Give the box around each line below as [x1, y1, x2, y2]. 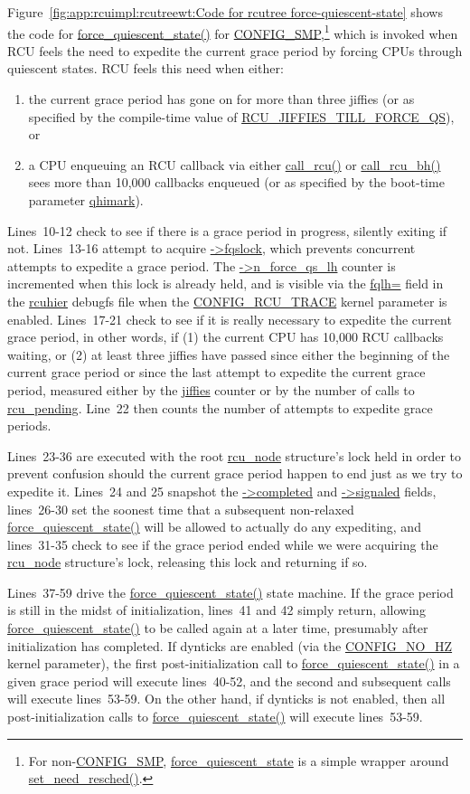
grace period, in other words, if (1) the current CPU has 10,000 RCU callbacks [7, 327, 444, 346]
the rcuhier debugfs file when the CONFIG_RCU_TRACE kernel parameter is [7, 291, 447, 310]
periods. [7, 416, 52, 435]
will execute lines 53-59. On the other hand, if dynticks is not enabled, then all [7, 689, 446, 708]
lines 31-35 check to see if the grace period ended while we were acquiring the [7, 534, 438, 553]
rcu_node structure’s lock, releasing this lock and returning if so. [7, 553, 368, 572]
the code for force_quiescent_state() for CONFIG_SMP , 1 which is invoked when [7, 21, 458, 43]
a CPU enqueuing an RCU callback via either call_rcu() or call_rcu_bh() [28, 155, 441, 174]
